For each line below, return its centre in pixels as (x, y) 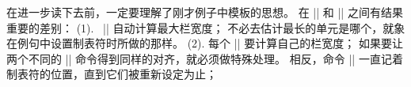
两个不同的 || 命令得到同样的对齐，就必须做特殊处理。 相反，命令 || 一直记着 (205, 58)
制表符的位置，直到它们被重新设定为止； (112, 74)
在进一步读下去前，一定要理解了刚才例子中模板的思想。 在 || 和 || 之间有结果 (205, 12)
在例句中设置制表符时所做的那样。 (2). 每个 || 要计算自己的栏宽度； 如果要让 (205, 43)
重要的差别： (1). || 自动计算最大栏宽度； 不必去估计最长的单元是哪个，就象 (206, 27)
